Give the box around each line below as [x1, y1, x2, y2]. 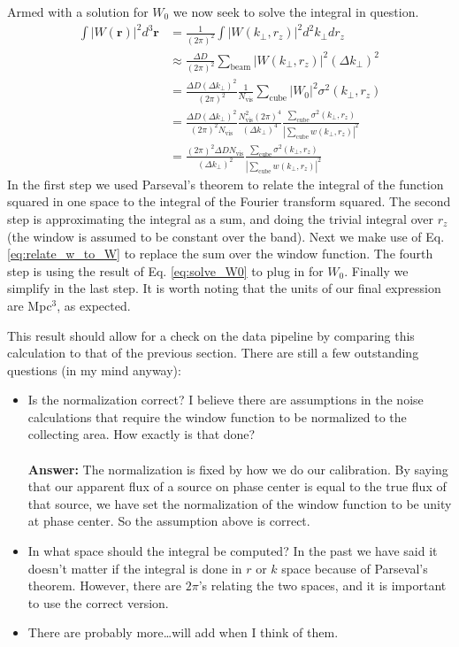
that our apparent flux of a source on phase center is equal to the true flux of [27, 477, 447, 496]
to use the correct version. [27, 593, 169, 612]
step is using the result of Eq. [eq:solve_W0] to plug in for [7, 261, 324, 280]
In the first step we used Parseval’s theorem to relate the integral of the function [7, 174, 444, 193]
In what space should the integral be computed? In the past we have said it [27, 542, 438, 560]
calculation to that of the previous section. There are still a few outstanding [7, 343, 419, 362]
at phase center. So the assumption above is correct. [27, 512, 310, 530]
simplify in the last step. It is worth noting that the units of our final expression [7, 279, 441, 297]
